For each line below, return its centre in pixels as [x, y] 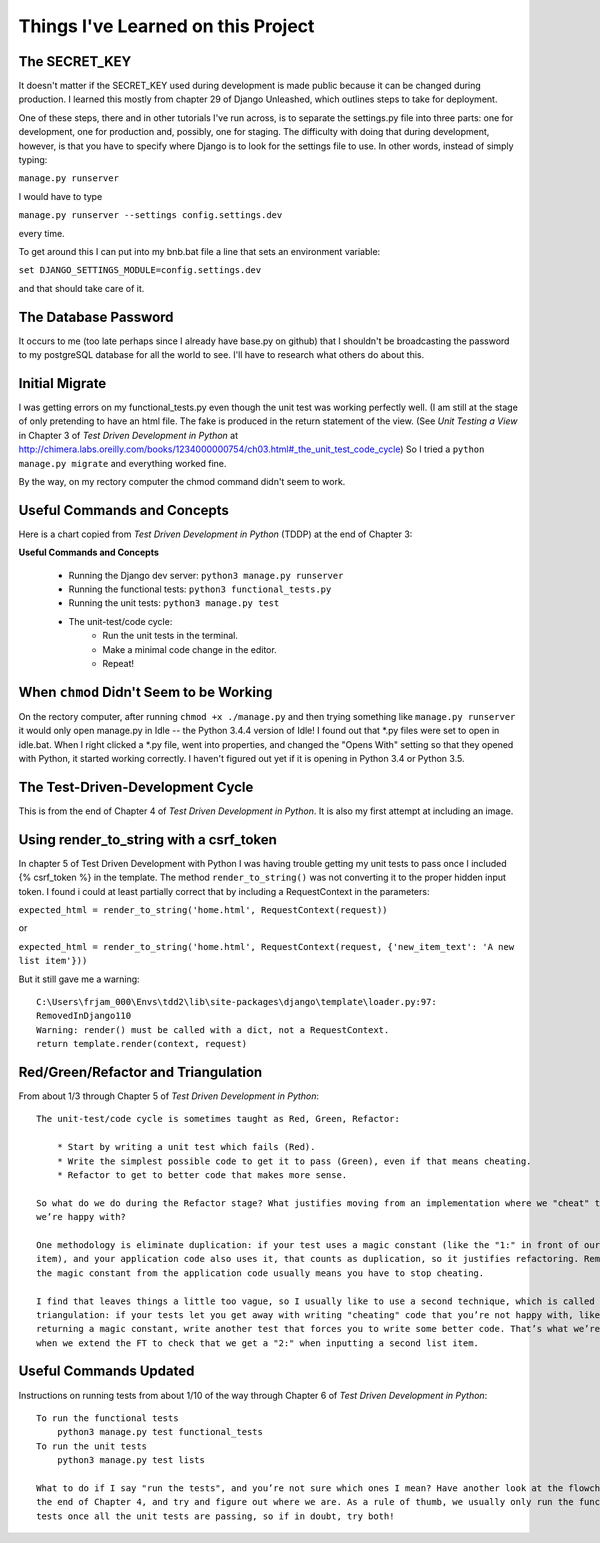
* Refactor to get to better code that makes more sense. [202, 1174]
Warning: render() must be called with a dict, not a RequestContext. [213, 1029]
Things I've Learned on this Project [166, 26]
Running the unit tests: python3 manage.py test [174, 603]
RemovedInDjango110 [84, 1016]
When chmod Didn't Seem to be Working [145, 691]
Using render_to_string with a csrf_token [147, 839]
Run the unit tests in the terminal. [170, 636]
